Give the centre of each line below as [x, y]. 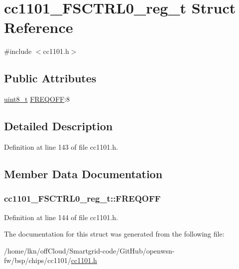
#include [18, 51]
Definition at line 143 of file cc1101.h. [61, 146]
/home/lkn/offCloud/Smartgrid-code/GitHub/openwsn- [89, 250]
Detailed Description [59, 126]
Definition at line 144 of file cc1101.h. [61, 217]
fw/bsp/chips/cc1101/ [38, 260]
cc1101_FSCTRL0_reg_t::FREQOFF [82, 198]
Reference [39, 27]
